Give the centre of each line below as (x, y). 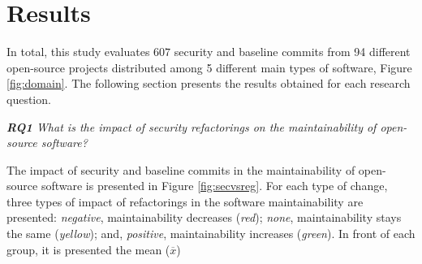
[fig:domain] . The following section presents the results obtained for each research (209, 83)
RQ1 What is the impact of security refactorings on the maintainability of (192, 126)
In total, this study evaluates (78, 52)
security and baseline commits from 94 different (292, 52)
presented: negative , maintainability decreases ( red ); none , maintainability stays (204, 217)
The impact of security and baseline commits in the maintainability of (181, 169)
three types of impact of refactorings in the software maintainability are (185, 201)
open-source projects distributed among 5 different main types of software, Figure (209, 67)
